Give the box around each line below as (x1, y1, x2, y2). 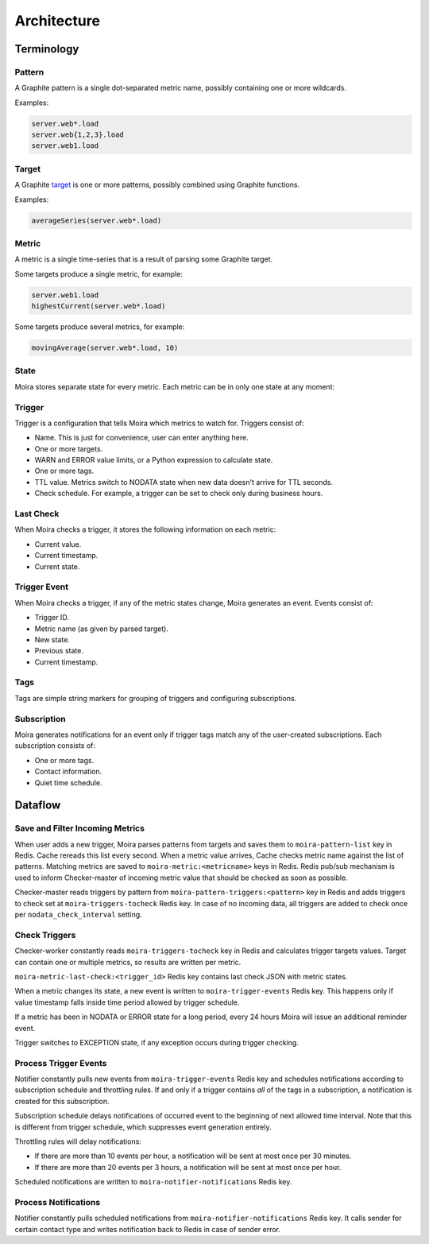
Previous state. (34, 646, 83, 656)
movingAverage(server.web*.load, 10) (31, 343, 179, 353)
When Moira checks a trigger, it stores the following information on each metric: (14, 525, 276, 534)
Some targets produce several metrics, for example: (14, 322, 185, 331)
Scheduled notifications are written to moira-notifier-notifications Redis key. (14, 1177, 292, 1187)
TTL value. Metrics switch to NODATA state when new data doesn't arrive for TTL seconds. (34, 477, 334, 486)
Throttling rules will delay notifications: (14, 1137, 142, 1146)
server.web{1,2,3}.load (31, 130, 125, 139)
